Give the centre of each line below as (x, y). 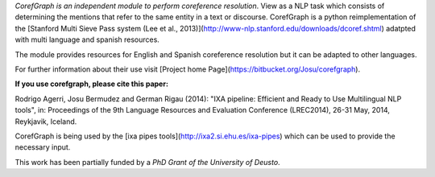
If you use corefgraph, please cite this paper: (92, 84)
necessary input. (43, 147)
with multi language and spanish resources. (87, 39)
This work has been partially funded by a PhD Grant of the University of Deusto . (148, 162)
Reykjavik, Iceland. (46, 121)
